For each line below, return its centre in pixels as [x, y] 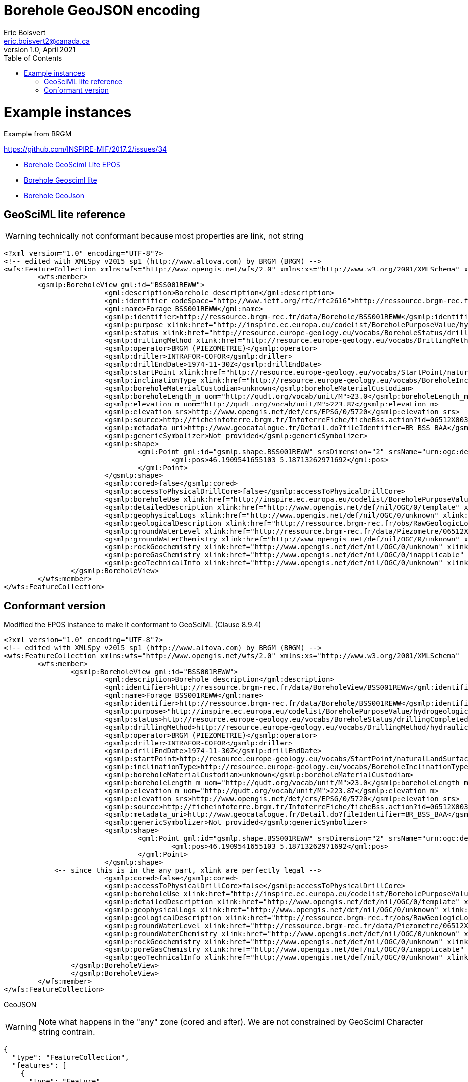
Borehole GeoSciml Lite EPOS [72, 165]
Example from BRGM [38, 134]
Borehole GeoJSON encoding [102, 10]
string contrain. [67, 1032]
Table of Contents [33, 58]
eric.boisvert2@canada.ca [47, 41]
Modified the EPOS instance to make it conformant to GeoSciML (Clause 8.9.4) [133, 624]
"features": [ [39, 1065]
